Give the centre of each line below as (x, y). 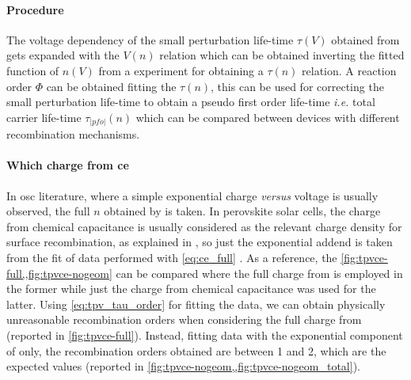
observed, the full (48, 211)
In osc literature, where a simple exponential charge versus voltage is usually (192, 195)
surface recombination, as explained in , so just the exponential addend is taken (200, 242)
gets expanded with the (63, 55)
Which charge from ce (68, 165)
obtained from (365, 39)
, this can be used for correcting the (297, 86)
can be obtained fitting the (111, 86)
